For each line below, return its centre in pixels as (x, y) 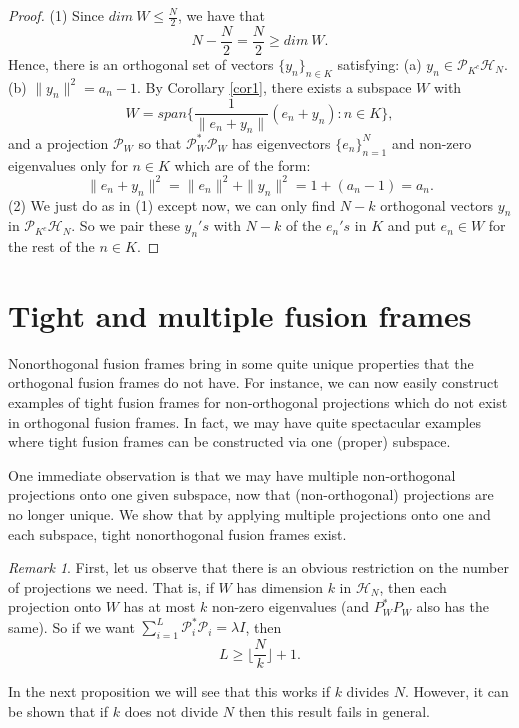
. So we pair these (125, 225)
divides (368, 691)
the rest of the (51, 246)
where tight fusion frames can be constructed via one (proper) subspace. (229, 441)
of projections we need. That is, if (111, 586)
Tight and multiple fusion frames (240, 314)
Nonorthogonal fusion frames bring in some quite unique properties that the (241, 362)
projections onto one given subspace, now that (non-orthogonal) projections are (251, 494)
